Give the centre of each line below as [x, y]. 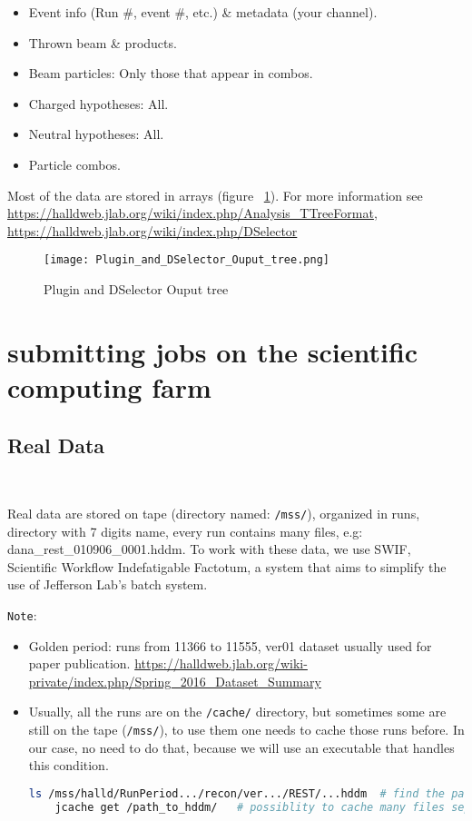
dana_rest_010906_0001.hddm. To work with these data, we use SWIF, [209, 549]
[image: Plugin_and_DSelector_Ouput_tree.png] [187, 260]
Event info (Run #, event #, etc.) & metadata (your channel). [203, 12]
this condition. [69, 765]
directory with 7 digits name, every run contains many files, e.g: [185, 531]
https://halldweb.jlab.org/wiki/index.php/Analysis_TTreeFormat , [192, 213]
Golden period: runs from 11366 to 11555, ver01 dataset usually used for [230, 645]
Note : [22, 614]
